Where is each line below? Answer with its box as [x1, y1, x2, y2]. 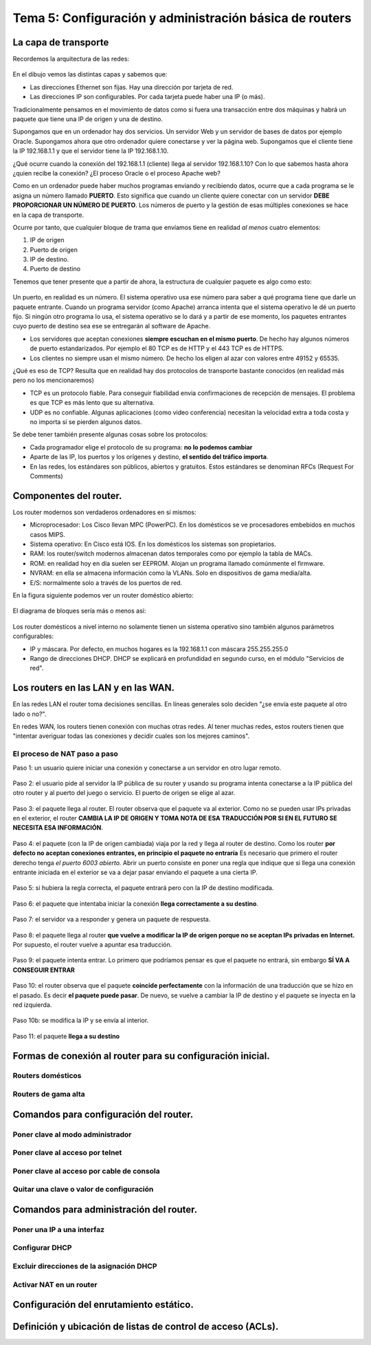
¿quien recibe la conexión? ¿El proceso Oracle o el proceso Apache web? [12, 169, 221, 177]
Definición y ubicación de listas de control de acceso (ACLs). [12, 1321, 279, 1333]
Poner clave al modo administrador [12, 1130, 132, 1139]
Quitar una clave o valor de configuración [12, 1185, 154, 1194]
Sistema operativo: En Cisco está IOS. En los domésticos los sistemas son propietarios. [30, 540, 276, 548]
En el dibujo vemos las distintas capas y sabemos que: [12, 70, 168, 78]
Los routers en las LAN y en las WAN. [12, 682, 175, 694]
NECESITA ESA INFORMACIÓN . [12, 823, 103, 832]
